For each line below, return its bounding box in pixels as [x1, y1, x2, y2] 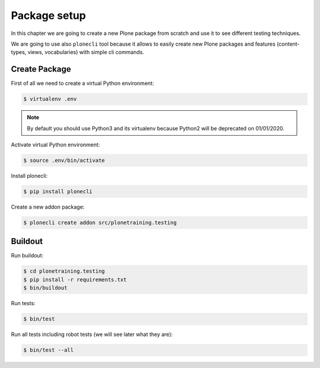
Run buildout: [11, 252, 44, 259]
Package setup [11, 9, 86, 22]
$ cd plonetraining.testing [23, 268, 105, 275]
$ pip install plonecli [23, 188, 93, 195]
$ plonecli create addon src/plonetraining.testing [23, 219, 177, 226]
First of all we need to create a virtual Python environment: [11, 80, 154, 87]
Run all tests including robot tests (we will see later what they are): [11, 331, 173, 338]
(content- [276, 40, 300, 47]
